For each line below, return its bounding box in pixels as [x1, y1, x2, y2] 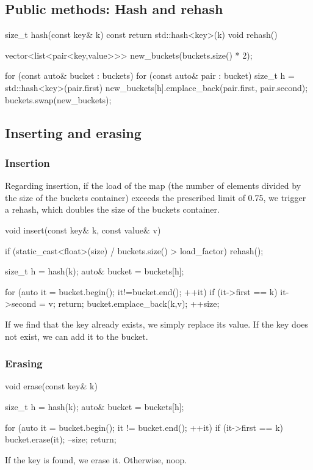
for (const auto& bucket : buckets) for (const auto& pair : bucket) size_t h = [5, 69, 295, 82]
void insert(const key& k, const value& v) [5, 223, 161, 236]
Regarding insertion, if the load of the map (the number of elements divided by [5, 179, 301, 192]
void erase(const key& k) [5, 380, 98, 392]
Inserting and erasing [5, 123, 142, 142]
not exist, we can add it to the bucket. [5, 329, 148, 342]
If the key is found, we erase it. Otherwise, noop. [5, 453, 187, 466]
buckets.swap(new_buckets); [5, 93, 112, 106]
